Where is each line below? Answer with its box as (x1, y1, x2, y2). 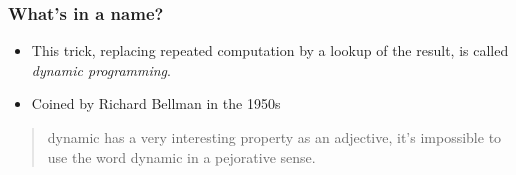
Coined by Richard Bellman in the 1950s (31, 93, 281, 114)
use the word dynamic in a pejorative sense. (47, 146, 316, 167)
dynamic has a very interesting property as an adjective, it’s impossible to (47, 127, 502, 147)
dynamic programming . (31, 59, 171, 80)
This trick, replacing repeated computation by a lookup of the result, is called (31, 40, 509, 61)
